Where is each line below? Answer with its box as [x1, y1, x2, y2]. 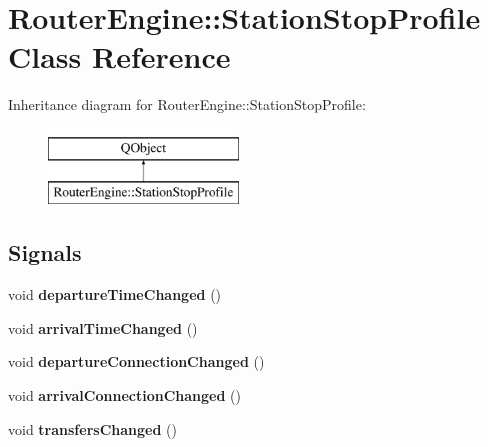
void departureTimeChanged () [8, 284, 222, 305]
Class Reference [8, 36, 231, 77]
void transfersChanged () [8, 418, 177, 439]
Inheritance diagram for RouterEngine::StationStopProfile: [8, 94, 366, 115]
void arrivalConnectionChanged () [8, 385, 241, 406]
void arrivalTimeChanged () [8, 317, 198, 338]
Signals [8, 237, 82, 268]
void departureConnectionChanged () [8, 351, 265, 372]
